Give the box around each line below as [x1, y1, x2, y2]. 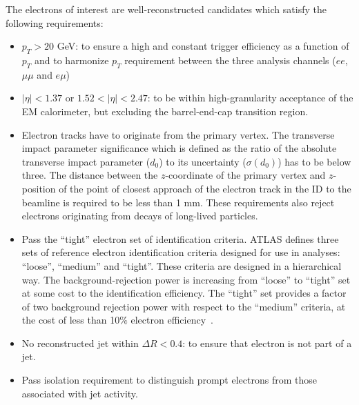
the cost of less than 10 [21, 313, 120, 327]
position [21, 181, 56, 195]
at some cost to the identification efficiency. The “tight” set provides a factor [21, 286, 347, 300]
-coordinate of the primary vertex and [165, 168, 326, 182]
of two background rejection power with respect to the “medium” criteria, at [21, 299, 346, 313]
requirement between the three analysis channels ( [124, 52, 336, 67]
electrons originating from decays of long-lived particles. [21, 208, 258, 223]
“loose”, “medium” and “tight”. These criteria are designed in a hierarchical [21, 258, 342, 273]
